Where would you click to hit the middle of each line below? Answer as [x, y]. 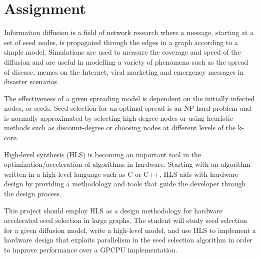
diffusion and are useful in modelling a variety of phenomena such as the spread [126, 61]
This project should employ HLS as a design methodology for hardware [113, 210]
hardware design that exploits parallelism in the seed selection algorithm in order [128, 240]
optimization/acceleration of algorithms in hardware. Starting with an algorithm [127, 164]
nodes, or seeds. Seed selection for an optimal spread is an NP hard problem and [128, 108]
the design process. [33, 194]
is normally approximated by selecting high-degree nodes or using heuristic [118, 117]
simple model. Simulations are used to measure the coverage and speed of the [122, 52]
